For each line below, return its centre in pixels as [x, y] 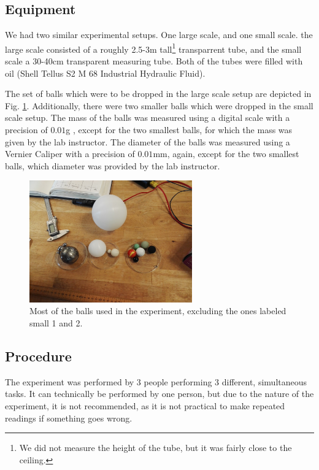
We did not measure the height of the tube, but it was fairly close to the [156, 448]
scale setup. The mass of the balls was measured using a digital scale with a [148, 117]
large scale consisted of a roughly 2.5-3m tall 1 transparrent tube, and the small [153, 48]
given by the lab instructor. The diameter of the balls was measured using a [148, 141]
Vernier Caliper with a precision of [70, 154]
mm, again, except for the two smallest [226, 154]
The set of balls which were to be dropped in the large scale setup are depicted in [158, 94]
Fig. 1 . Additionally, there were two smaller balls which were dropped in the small [159, 105]
